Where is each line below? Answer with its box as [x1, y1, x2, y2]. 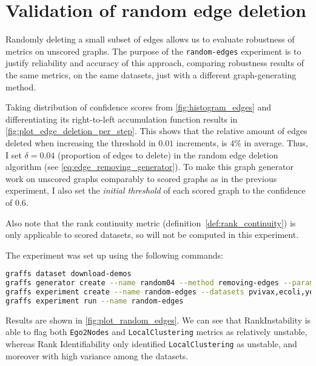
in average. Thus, [244, 136, 308, 149]
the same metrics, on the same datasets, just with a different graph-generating [5, 68, 297, 81]
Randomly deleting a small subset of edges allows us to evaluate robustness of [5, 33, 295, 46]
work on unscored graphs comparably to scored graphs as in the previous [5, 172, 277, 185]
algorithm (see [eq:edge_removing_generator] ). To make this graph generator [5, 160, 294, 173]
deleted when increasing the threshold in [5, 136, 156, 149]
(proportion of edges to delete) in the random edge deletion [58, 148, 278, 161]
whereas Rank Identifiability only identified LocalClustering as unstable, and [5, 337, 297, 350]
